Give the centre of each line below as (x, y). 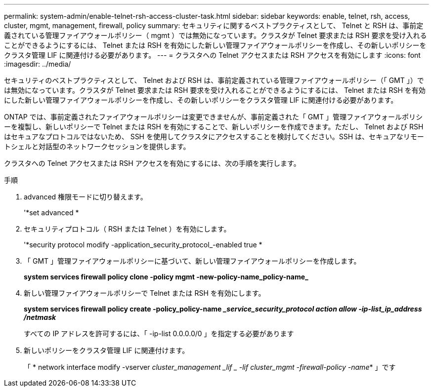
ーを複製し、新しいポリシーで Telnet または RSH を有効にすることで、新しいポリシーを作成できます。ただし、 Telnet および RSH (214, 127)
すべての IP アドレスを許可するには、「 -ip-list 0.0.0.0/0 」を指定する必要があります (159, 333)
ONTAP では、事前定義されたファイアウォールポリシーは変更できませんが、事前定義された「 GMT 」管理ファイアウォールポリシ (213, 117)
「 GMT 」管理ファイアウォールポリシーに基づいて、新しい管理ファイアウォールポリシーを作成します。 (192, 261)
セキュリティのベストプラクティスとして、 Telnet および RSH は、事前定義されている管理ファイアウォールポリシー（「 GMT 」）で (214, 80)
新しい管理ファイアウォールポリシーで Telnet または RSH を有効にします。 (145, 293)
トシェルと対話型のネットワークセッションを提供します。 (97, 146)
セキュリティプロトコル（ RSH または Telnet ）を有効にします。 (127, 229)
